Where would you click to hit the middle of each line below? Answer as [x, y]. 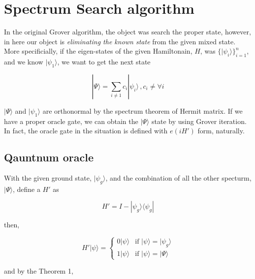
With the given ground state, [48, 178]
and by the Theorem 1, [39, 271]
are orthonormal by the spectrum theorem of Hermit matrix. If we [143, 110]
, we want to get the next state [104, 62]
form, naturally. [221, 131]
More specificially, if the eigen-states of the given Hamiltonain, [98, 51]
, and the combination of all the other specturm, [178, 178]
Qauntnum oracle [49, 157]
